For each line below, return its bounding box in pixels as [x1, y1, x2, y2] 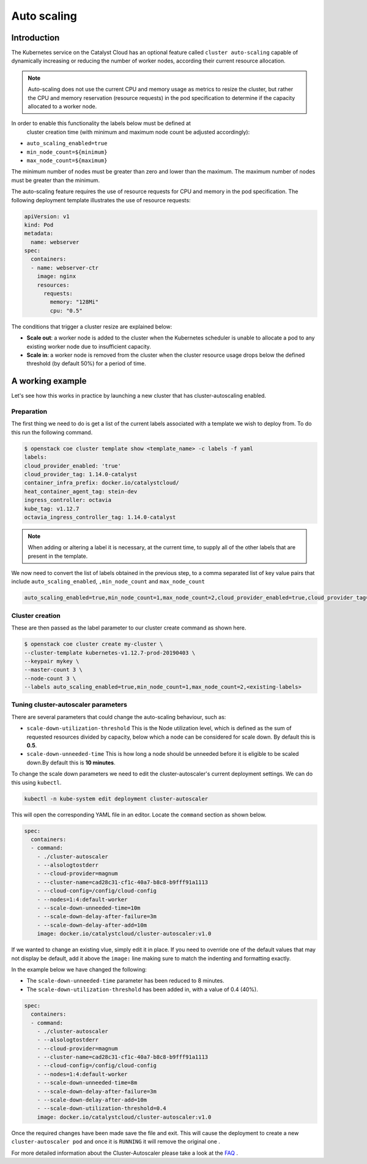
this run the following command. [11, 428, 93, 436]
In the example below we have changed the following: [11, 965, 147, 973]
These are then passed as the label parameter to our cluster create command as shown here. [11, 624, 247, 631]
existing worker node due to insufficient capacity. [26, 343, 151, 350]
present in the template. [28, 552, 88, 560]
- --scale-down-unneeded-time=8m [37, 1079, 138, 1086]
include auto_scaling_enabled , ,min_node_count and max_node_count [11, 578, 205, 585]
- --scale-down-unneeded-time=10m [37, 905, 141, 911]
